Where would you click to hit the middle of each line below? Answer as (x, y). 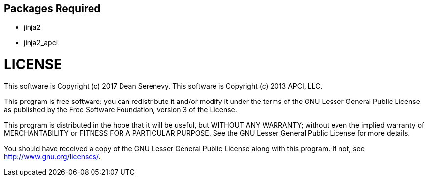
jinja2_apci (41, 43)
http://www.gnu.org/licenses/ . (52, 156)
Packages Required (52, 9)
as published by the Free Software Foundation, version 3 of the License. (121, 109)
